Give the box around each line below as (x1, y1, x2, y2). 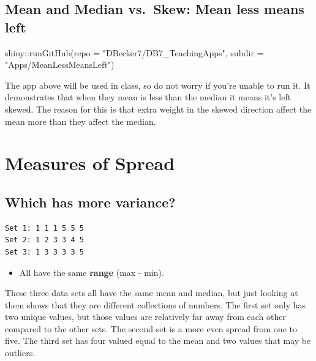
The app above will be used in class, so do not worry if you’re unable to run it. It (5, 78, 310, 91)
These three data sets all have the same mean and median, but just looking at (5, 286, 298, 299)
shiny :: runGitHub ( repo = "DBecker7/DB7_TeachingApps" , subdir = (5, 46, 264, 59)
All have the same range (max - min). (19, 266, 164, 278)
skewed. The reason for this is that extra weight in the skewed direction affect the (5, 102, 312, 115)
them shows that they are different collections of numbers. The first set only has (5, 298, 306, 311)
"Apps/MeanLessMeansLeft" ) (5, 58, 115, 71)
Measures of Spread (5, 151, 175, 176)
